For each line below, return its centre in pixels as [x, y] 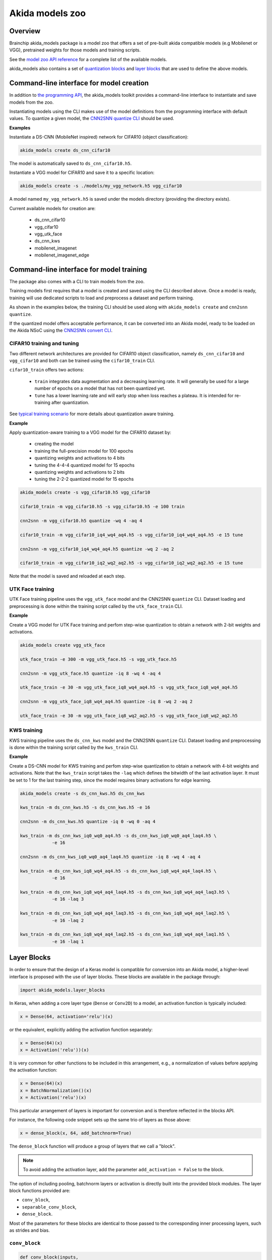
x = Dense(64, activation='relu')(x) [66, 1016]
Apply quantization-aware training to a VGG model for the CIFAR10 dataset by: [90, 432]
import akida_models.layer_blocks [62, 990]
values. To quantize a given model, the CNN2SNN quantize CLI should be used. [92, 118]
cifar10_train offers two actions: [47, 370]
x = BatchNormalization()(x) [56, 1090]
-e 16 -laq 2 [68, 920]
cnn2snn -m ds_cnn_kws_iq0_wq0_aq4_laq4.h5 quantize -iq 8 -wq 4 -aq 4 [110, 857]
